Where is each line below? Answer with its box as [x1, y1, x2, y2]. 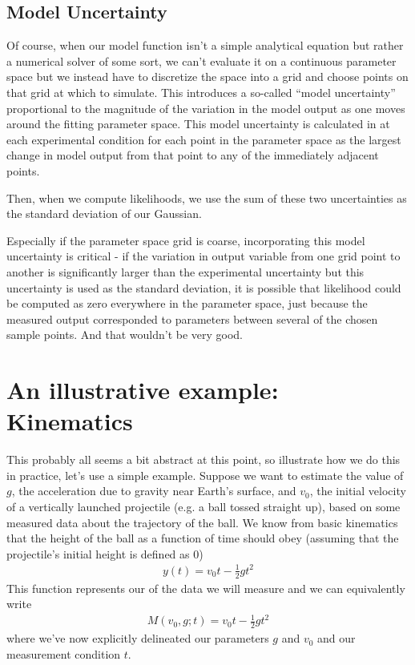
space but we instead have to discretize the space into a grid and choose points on [6, 68, 409, 85]
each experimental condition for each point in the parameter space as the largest [6, 131, 401, 147]
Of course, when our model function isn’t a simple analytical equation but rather [6, 37, 404, 54]
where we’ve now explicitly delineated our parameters [6, 630, 269, 647]
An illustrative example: [6, 373, 279, 406]
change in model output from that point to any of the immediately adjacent [6, 147, 379, 163]
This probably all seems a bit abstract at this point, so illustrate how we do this [6, 451, 401, 468]
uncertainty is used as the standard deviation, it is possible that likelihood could [6, 279, 401, 296]
